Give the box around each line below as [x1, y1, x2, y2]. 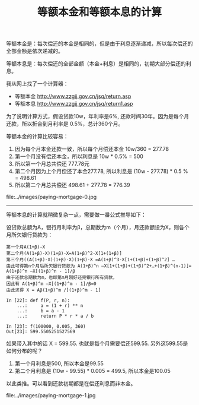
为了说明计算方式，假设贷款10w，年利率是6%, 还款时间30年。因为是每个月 [6, 113, 190, 120]
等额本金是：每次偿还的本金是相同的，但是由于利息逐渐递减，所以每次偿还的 [6, 40, 193, 48]
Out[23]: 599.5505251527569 [6, 329, 76, 335]
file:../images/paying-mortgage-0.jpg [6, 194, 97, 201]
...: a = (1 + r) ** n [17, 303, 84, 309]
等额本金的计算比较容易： [6, 133, 69, 140]
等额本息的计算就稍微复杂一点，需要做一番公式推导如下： [6, 211, 146, 219]
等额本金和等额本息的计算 [37, 5, 162, 19]
